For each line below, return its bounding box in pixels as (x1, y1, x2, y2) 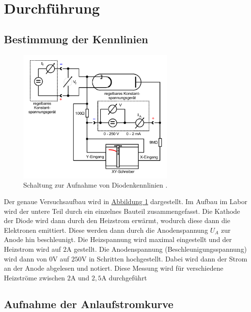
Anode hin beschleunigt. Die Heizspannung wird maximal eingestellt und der (4, 234, 232, 244)
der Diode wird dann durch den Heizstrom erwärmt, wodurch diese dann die (4, 215, 230, 225)
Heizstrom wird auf (4, 243, 61, 254)
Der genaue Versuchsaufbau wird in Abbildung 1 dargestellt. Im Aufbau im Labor (4, 196, 248, 206)
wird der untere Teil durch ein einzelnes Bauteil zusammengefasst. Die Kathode (4, 206, 240, 216)
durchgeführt (109, 272, 147, 282)
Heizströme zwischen (4, 272, 65, 282)
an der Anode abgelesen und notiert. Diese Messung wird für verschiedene (4, 263, 223, 273)
